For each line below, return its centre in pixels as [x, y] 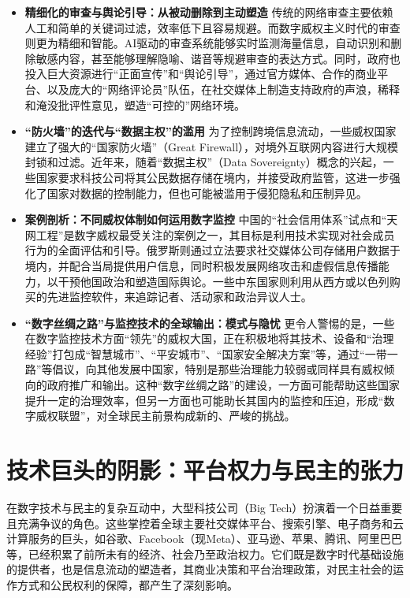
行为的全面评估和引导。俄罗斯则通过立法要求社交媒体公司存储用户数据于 [212, 250]
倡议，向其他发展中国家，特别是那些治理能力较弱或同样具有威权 [218, 369]
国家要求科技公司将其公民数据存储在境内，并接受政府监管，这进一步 [212, 177]
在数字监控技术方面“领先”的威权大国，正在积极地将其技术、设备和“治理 [209, 338]
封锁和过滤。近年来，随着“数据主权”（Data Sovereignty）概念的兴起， [204, 162]
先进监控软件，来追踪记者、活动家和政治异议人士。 [179, 297]
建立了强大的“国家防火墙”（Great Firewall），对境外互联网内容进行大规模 [212, 146]
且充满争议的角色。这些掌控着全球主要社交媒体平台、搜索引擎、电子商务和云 [205, 523]
